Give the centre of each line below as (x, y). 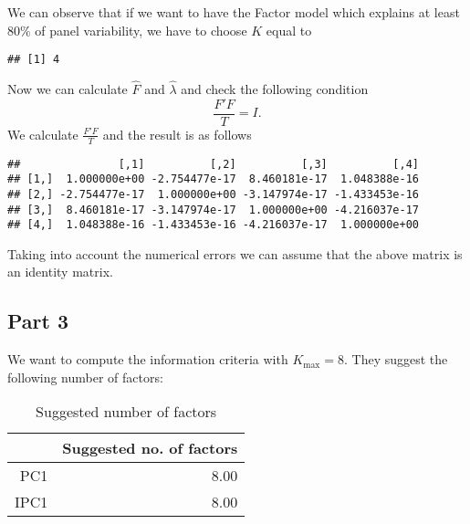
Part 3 (38, 321)
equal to (289, 30)
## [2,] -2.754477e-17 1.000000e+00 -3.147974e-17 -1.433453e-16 (214, 194)
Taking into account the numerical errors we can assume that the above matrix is (235, 253)
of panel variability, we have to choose (141, 30)
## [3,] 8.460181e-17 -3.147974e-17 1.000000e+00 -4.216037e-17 (214, 210)
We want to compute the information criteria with (148, 359)
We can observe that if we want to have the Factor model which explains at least (234, 12)
